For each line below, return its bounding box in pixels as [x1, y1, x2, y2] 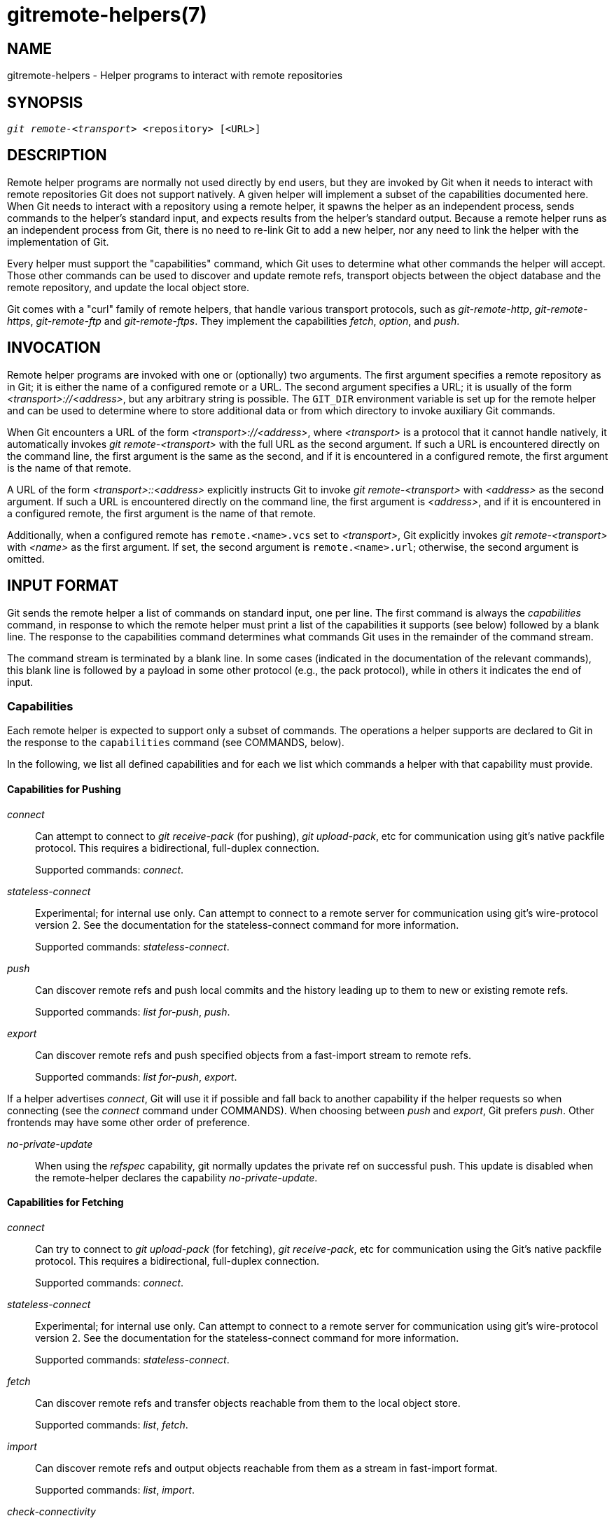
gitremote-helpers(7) [7, 3, 207, 27]
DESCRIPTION [7, 146, 107, 164]
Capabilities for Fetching [7, 1196, 124, 1209]
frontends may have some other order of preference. [7, 1116, 251, 1128]
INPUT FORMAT [7, 577, 119, 595]
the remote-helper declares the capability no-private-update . [35, 1171, 318, 1184]
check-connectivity [7, 1505, 96, 1517]
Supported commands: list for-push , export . [35, 1070, 237, 1083]
